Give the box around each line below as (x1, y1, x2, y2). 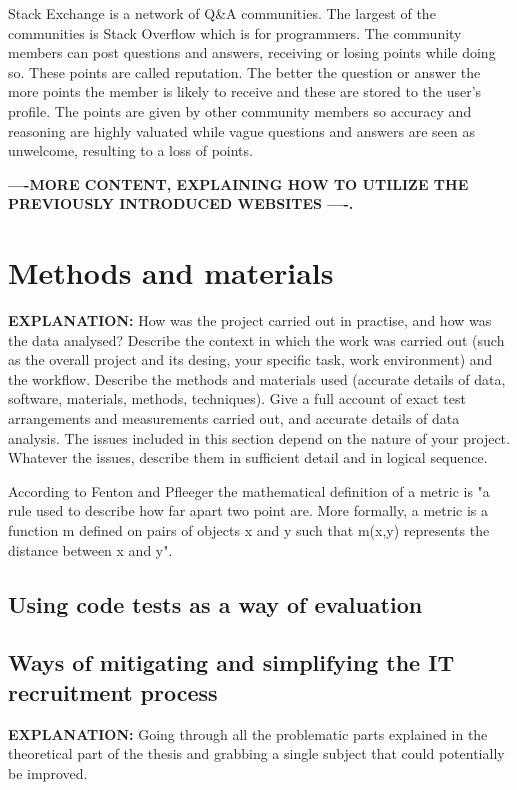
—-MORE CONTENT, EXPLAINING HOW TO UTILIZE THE (8, 173, 469, 194)
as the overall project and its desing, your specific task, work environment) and (8, 349, 493, 370)
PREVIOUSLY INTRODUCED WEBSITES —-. (8, 193, 354, 214)
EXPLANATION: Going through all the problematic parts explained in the (8, 723, 488, 744)
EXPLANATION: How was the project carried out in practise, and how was (8, 310, 492, 331)
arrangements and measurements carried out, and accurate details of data (8, 408, 460, 429)
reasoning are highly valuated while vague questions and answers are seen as (8, 120, 475, 141)
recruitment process (8, 676, 218, 707)
